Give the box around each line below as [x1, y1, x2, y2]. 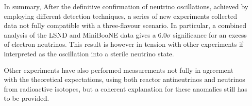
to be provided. [4, 93, 50, 103]
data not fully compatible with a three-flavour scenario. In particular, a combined [4, 20, 247, 30]
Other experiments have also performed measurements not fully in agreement [4, 65, 234, 75]
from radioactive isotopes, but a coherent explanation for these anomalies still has [4, 83, 248, 93]
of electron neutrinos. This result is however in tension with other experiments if [4, 39, 243, 49]
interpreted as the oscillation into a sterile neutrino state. [4, 48, 174, 58]
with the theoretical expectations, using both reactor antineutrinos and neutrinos [4, 74, 245, 84]
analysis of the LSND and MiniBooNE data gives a [4, 29, 156, 40]
